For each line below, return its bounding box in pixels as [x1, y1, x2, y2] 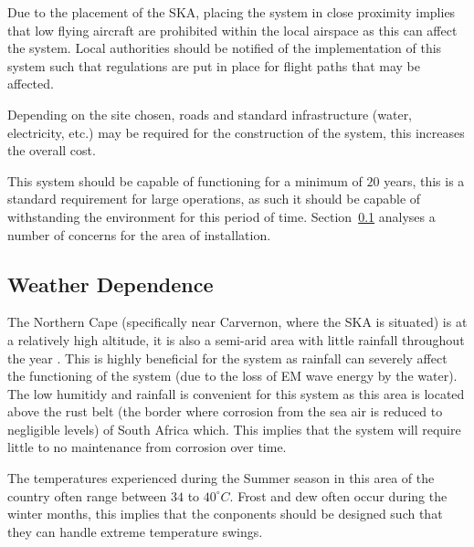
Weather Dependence [7, 269, 214, 298]
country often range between [7, 486, 167, 505]
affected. [7, 74, 54, 93]
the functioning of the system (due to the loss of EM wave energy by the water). [7, 366, 458, 385]
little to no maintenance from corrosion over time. [7, 437, 287, 457]
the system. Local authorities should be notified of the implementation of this [7, 38, 442, 58]
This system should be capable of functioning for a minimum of [7, 171, 363, 190]
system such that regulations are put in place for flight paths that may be [7, 56, 421, 75]
